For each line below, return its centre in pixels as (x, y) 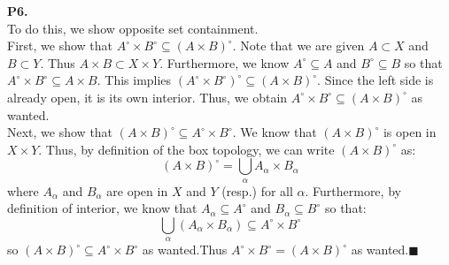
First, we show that (60, 45)
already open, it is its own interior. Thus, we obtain (147, 97)
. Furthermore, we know (224, 62)
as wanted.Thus (185, 250)
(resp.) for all (257, 190)
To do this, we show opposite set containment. (133, 28)
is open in (410, 132)
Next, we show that (60, 132)
